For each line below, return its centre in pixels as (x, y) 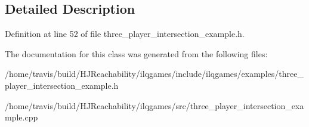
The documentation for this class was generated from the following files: (136, 53)
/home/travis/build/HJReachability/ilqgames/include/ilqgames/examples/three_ (154, 74)
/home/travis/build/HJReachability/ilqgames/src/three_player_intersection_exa (154, 105)
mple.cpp (21, 117)
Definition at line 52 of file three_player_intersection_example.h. (125, 34)
